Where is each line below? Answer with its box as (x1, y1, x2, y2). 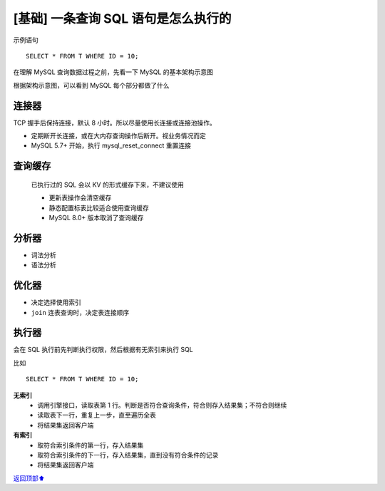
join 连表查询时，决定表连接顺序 (31, 308, 130, 316)
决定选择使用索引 (31, 298, 81, 306)
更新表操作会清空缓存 (48, 193, 112, 202)
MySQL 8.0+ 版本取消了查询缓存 (48, 213, 144, 222)
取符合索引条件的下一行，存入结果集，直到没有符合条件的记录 (37, 451, 219, 459)
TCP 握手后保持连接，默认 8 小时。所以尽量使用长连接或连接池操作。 (13, 118, 217, 127)
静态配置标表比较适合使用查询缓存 (48, 203, 149, 212)
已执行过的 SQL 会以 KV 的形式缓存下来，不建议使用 (31, 180, 185, 189)
